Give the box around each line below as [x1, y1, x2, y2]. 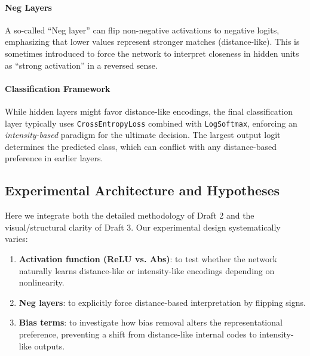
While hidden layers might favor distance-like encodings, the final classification [5, 105, 293, 117]
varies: [5, 232, 28, 245]
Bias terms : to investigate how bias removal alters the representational [19, 316, 283, 329]
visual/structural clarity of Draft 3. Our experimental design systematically [5, 220, 281, 233]
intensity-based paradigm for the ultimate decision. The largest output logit [5, 128, 281, 141]
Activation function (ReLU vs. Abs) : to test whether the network [19, 252, 277, 265]
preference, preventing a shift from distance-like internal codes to [19, 327, 257, 340]
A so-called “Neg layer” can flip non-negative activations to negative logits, [5, 23, 280, 36]
